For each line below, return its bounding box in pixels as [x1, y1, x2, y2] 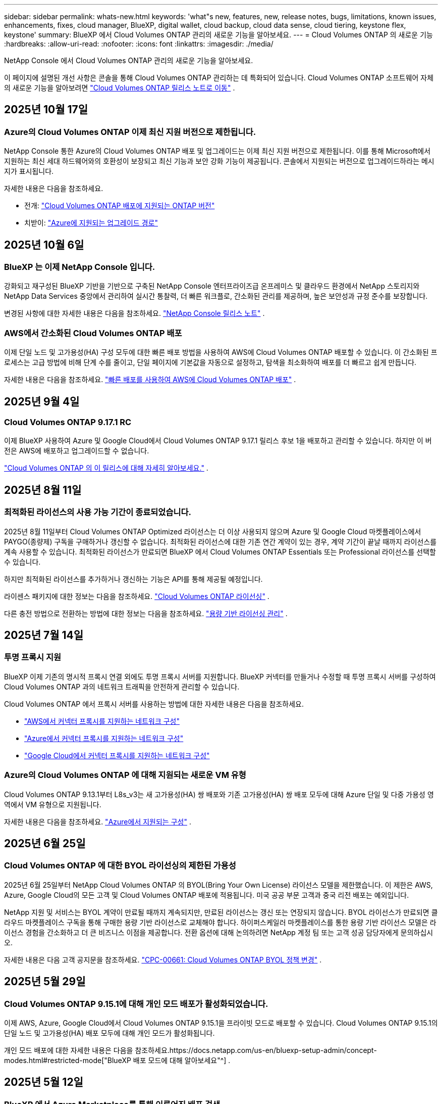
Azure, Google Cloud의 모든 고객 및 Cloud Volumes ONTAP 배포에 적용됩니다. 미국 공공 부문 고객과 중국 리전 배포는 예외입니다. [4, 890, 409, 899]
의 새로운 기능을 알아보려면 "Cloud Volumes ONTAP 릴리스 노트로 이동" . [4, 83, 235, 92]
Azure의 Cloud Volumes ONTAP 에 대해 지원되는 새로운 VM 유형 [4, 770, 246, 780]
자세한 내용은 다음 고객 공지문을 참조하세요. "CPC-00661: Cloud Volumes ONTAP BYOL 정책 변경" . [4, 955, 322, 964]
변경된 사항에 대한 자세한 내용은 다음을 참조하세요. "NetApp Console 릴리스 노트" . [4, 309, 265, 318]
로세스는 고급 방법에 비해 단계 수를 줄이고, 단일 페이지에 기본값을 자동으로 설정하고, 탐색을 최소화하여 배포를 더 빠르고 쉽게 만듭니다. [4, 358, 417, 367]
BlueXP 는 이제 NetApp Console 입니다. [4, 262, 155, 272]
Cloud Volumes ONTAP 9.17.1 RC [4, 417, 132, 428]
